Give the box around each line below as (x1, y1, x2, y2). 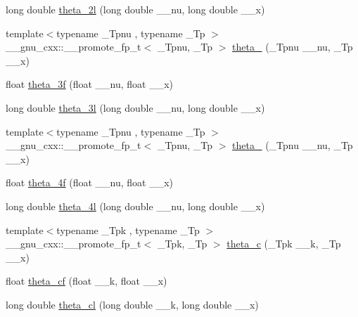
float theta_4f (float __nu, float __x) (6, 175, 174, 190)
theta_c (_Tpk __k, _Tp (226, 236, 341, 251)
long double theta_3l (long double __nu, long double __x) (6, 100, 265, 115)
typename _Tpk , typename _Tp (56, 222, 200, 237)
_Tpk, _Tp (157, 236, 207, 251)
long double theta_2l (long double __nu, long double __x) (6, 2, 265, 16)
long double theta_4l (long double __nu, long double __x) (6, 198, 265, 213)
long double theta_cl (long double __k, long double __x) (6, 297, 259, 311)
